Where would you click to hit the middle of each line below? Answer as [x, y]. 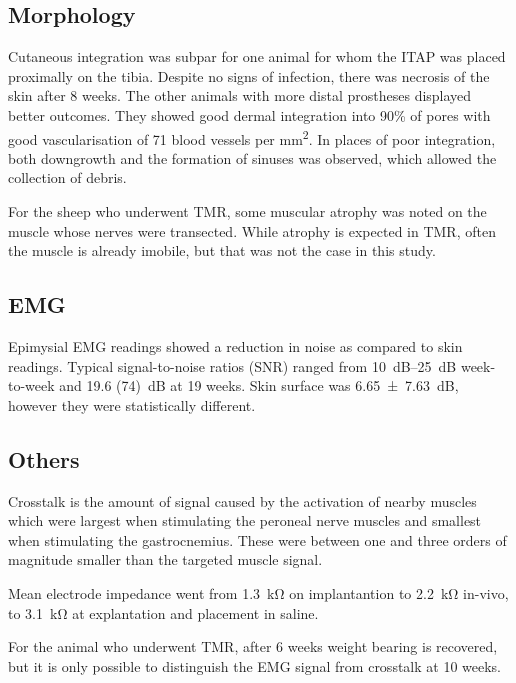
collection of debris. [67, 177]
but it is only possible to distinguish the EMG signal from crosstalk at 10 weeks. [255, 665]
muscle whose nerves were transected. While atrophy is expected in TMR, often [252, 230]
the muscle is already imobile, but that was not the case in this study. [222, 250]
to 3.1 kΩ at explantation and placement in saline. [163, 612]
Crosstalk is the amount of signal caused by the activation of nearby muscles [242, 500]
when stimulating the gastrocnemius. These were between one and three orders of [257, 539]
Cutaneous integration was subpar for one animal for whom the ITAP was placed [257, 56]
